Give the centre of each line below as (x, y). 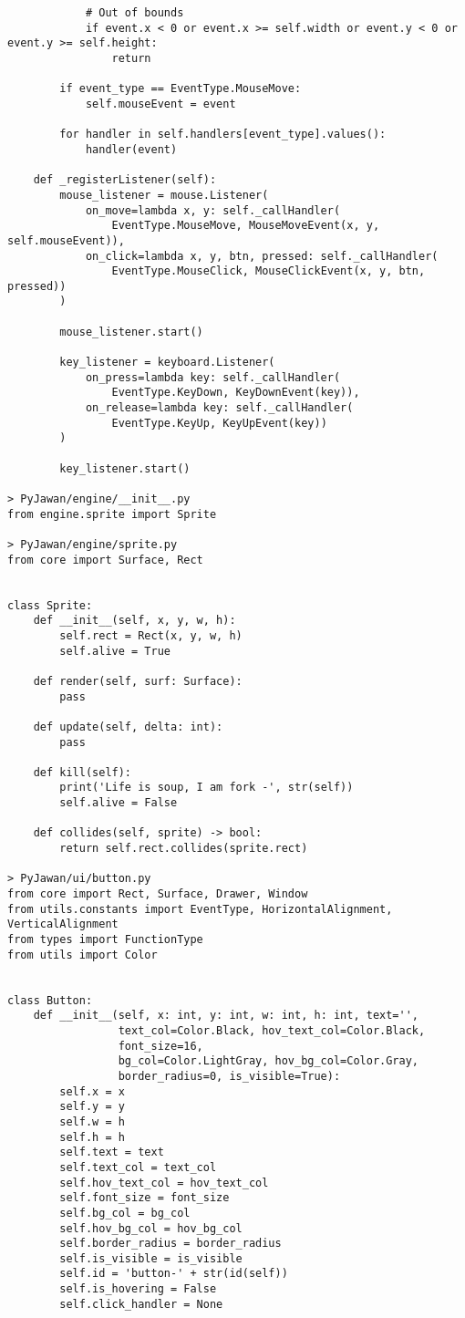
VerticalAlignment (63, 924)
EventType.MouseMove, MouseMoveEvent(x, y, (246, 226)
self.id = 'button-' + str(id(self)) (174, 1274)
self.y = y (92, 1107)
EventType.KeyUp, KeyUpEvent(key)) (219, 423)
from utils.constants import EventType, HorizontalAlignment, (200, 909)
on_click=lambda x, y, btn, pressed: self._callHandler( (262, 256)
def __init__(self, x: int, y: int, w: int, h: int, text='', (226, 1016)
